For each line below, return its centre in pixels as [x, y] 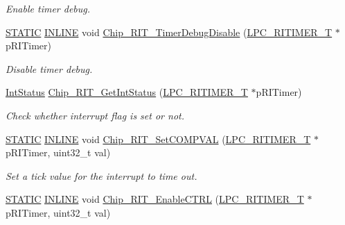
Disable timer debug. [49, 68]
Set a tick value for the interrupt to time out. [101, 175]
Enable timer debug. [48, 8]
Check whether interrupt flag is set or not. [95, 115]
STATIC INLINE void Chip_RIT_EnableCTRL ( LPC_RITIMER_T [155, 199]
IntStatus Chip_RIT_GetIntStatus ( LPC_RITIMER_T [127, 92]
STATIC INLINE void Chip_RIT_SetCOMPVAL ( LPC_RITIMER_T [158, 139]
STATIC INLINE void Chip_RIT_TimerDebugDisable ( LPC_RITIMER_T [169, 32]
